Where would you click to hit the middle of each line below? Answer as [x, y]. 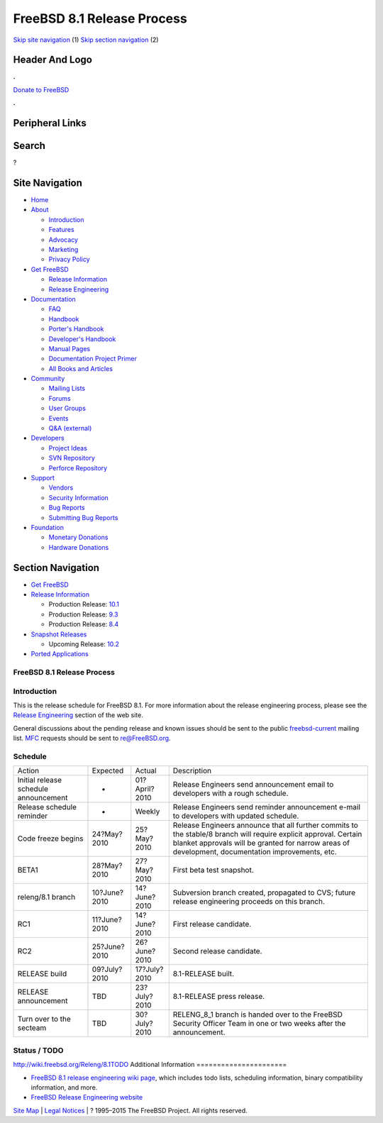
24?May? [107, 834]
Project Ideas [68, 448]
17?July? [149, 970]
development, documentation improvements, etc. [255, 852]
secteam [32, 1028]
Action [28, 771]
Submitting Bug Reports [83, 517]
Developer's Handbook [82, 339]
